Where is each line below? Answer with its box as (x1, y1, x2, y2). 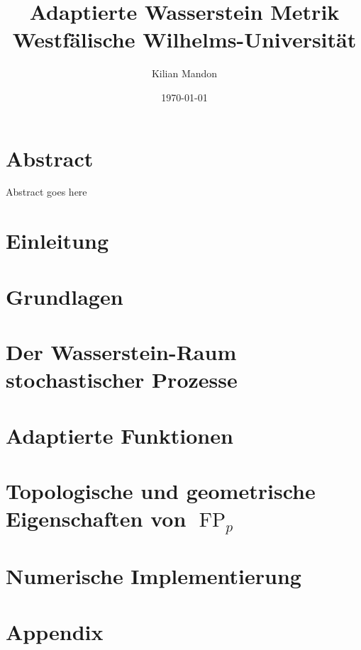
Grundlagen (6, 281, 123, 310)
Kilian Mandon (151, 66, 218, 81)
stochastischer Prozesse (6, 365, 238, 394)
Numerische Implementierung (6, 561, 301, 590)
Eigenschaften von (6, 504, 187, 533)
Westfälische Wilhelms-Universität (12, 25, 357, 54)
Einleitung (6, 226, 109, 255)
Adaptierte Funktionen (6, 420, 233, 449)
